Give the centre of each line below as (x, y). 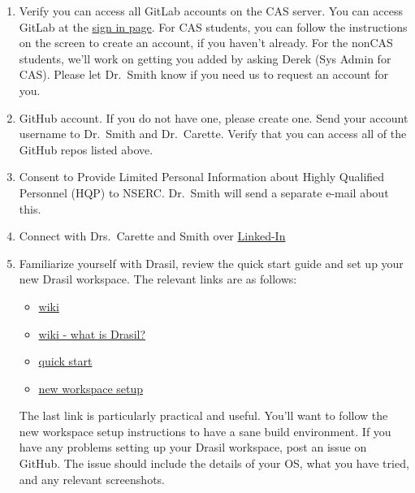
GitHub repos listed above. (86, 149)
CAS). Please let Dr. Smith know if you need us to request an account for (203, 74)
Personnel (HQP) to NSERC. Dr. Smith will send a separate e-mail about (204, 192)
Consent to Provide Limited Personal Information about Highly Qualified (202, 177)
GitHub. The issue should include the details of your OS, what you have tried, (214, 463)
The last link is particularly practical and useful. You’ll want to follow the (203, 415)
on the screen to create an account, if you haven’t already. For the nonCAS (206, 43)
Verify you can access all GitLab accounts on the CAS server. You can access (211, 11)
